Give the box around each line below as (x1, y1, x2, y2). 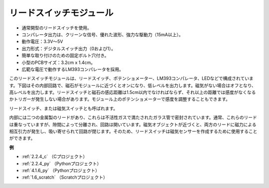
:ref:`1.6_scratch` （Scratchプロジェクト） (21, 174, 108, 181)
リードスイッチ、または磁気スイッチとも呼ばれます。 (9, 105, 118, 111)
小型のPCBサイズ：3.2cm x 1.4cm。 (21, 60, 96, 65)
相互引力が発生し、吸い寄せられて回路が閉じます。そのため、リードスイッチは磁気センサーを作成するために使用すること (9, 128, 258, 134)
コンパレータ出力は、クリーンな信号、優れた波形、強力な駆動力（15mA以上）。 (21, 31, 184, 37)
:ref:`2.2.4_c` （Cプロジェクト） (21, 154, 88, 160)
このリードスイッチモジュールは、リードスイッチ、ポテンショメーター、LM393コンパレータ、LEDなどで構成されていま (9, 75, 254, 81)
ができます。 (9, 135, 35, 141)
